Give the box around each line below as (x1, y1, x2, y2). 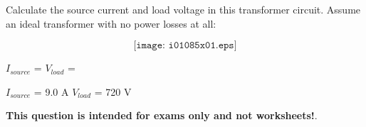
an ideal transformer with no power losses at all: (6, 16, 216, 31)
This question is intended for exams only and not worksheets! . (6, 108, 318, 123)
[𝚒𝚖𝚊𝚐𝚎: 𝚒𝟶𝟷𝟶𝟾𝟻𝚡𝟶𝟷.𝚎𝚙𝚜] (133, 40, 237, 51)
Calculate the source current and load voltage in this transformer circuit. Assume (6, 2, 361, 16)
